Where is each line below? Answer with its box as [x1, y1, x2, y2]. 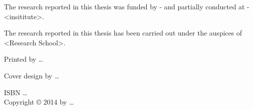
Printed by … [4, 54, 43, 64]
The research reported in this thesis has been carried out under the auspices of [4, 28, 242, 38]
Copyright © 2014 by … [4, 97, 74, 107]
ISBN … [4, 87, 28, 97]
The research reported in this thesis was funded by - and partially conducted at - [4, 1, 250, 11]
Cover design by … [4, 70, 59, 80]
